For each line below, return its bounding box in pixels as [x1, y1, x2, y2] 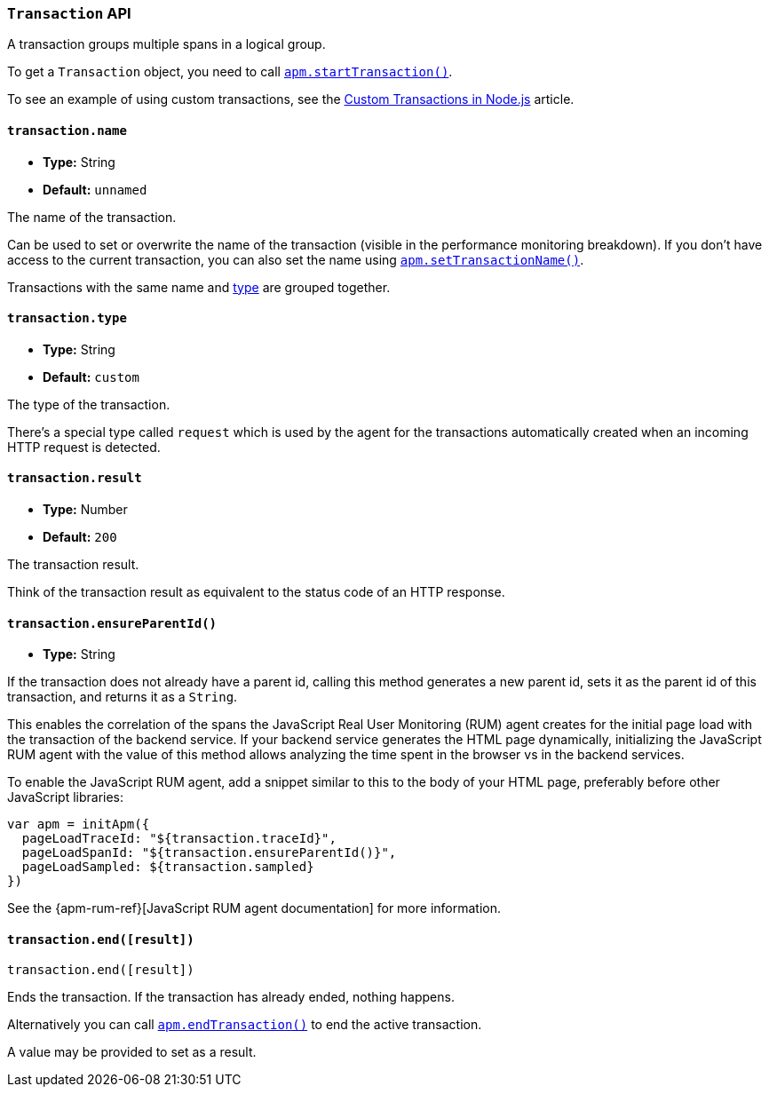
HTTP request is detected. [7, 439, 161, 455]
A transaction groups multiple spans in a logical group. [7, 36, 326, 52]
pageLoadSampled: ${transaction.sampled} [21, 860, 314, 875]
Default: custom [43, 369, 139, 384]
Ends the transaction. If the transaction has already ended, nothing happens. [7, 989, 455, 1005]
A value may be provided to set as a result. [7, 1044, 257, 1060]
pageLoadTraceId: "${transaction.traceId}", [21, 831, 337, 846]
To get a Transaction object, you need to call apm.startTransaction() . [7, 64, 453, 80]
